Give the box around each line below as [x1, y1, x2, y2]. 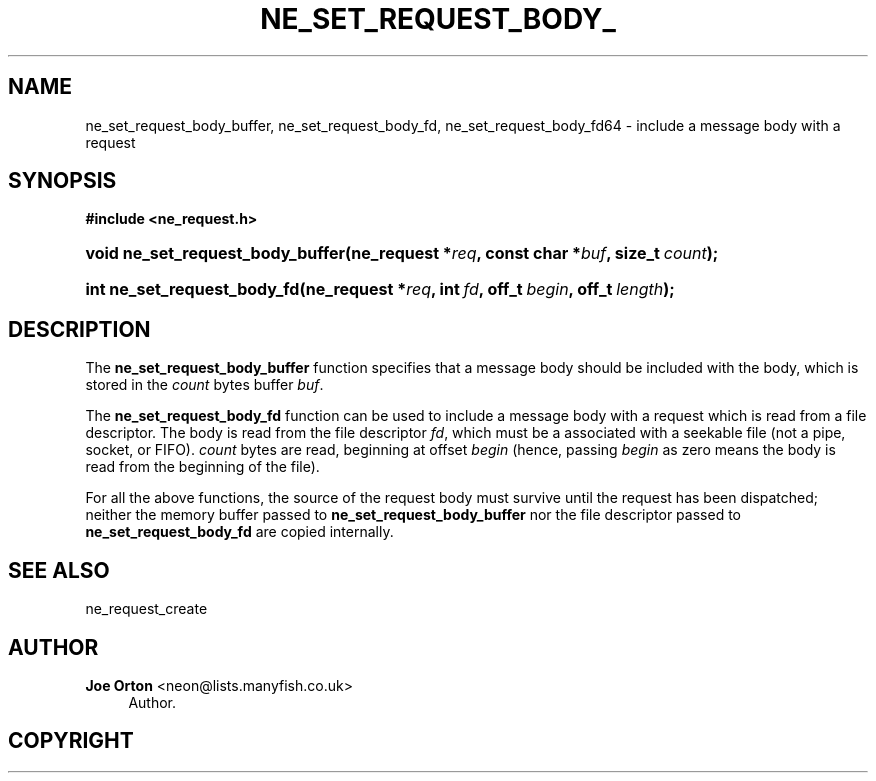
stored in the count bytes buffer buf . [85, 376, 324, 394]
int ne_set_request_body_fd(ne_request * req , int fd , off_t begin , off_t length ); [85, 279, 675, 300]
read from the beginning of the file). [85, 458, 320, 476]
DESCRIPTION [8, 316, 151, 342]
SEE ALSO [8, 557, 110, 583]
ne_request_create [85, 600, 208, 618]
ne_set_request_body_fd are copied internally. [85, 523, 394, 541]
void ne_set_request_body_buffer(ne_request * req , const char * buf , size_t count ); [85, 243, 719, 264]
